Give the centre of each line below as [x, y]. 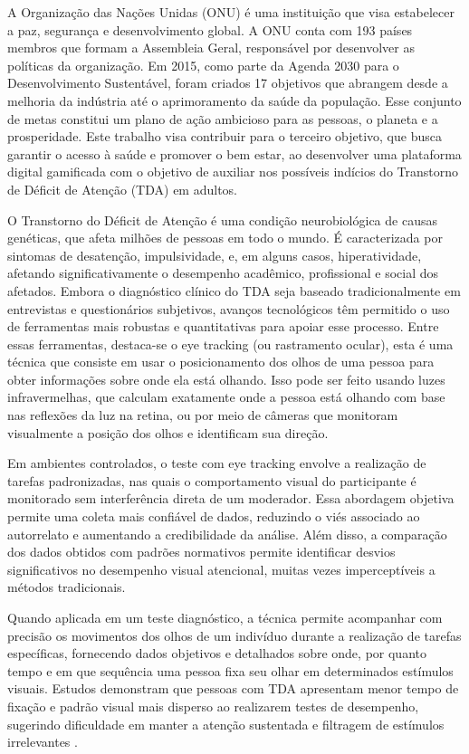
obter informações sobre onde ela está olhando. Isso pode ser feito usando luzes [226, 379]
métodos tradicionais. [67, 587]
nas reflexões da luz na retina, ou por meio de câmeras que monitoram [203, 415]
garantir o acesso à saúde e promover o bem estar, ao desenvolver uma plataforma [234, 153]
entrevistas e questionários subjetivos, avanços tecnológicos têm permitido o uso [229, 308]
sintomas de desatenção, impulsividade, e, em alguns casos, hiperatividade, [215, 255]
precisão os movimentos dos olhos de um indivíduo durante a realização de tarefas [234, 635]
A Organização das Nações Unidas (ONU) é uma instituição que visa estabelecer [231, 12]
